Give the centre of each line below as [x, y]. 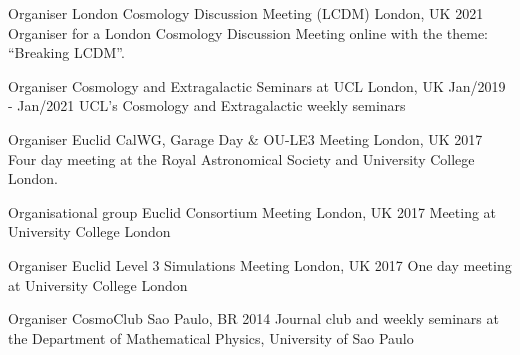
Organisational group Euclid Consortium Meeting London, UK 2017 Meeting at [252, 211]
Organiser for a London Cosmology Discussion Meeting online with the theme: [248, 32]
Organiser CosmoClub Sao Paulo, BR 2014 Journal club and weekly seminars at [253, 318]
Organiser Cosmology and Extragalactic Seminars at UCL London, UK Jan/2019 [257, 85]
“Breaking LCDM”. [66, 52]
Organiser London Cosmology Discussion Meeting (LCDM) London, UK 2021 [246, 13]
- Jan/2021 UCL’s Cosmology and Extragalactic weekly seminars [207, 105]
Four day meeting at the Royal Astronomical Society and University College [241, 158]
